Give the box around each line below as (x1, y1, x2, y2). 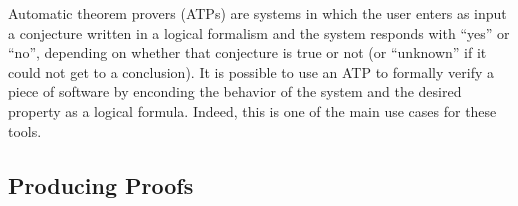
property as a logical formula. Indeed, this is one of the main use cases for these (8, 100, 497, 121)
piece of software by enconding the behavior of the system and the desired (8, 81, 462, 102)
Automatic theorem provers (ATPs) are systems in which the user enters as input (8, 3, 507, 23)
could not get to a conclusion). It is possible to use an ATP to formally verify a (8, 61, 494, 82)
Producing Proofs (8, 169, 194, 200)
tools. (8, 120, 42, 141)
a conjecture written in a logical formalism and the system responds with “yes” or (8, 22, 510, 43)
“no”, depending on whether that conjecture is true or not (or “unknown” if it (8, 42, 487, 63)
